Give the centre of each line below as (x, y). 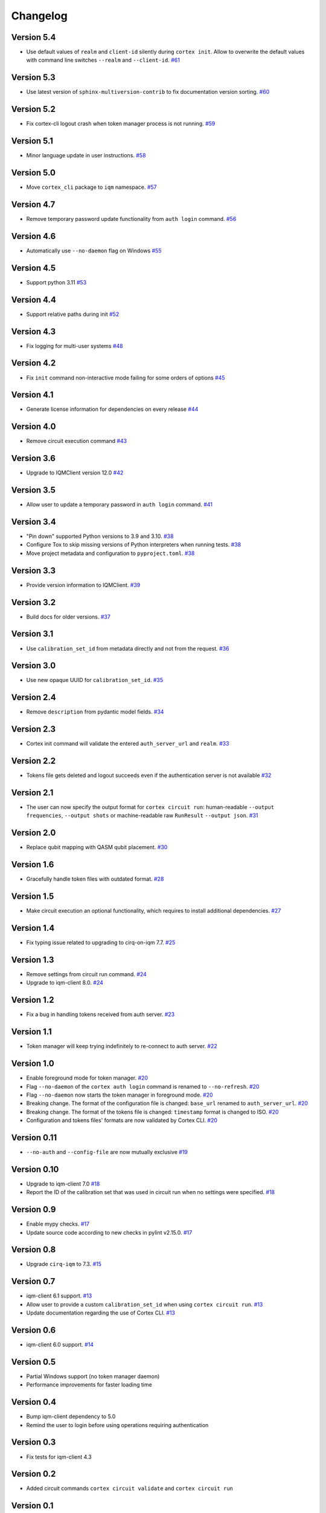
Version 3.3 (34, 570)
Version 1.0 (33, 1064)
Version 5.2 (33, 109)
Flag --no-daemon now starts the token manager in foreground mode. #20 (120, 1095)
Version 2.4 (34, 697)
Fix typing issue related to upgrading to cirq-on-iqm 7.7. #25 (101, 943)
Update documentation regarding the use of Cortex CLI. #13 (101, 1313)
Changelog (39, 16)
